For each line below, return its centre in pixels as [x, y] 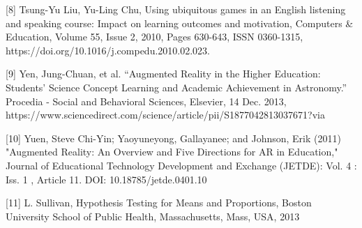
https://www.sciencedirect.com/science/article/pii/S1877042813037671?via [166, 115]
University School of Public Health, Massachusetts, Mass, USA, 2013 [153, 216]
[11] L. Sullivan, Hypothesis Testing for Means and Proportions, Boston [159, 203]
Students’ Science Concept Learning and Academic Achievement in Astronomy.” [176, 87]
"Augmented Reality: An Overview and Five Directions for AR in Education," [172, 152]
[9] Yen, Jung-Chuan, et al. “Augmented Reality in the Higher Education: [163, 74]
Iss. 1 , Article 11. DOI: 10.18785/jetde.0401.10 [106, 179]
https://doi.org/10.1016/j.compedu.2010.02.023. [108, 50]
